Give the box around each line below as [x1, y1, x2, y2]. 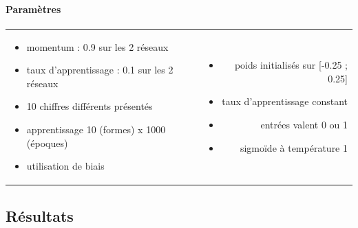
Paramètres [6, 1, 61, 16]
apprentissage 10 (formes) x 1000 [26, 122, 166, 136]
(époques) [26, 135, 68, 150]
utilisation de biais [26, 159, 105, 173]
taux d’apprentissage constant [222, 94, 348, 109]
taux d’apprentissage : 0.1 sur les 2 [26, 62, 173, 77]
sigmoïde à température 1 [240, 140, 348, 155]
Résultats [6, 205, 74, 226]
